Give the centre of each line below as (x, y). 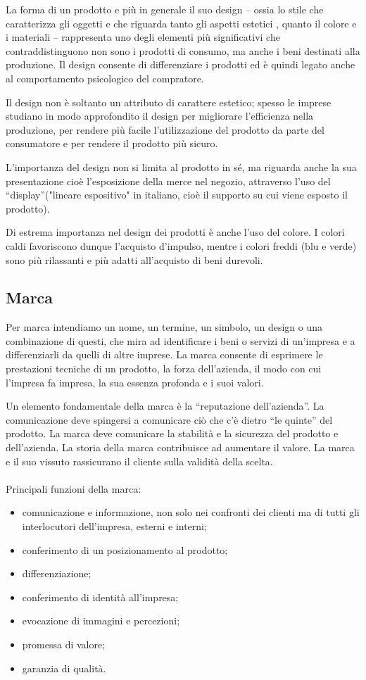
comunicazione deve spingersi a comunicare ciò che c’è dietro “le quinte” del (169, 419)
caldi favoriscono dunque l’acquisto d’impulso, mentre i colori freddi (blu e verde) (181, 245)
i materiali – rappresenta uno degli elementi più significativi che (143, 37)
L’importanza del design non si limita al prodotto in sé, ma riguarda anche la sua (181, 166)
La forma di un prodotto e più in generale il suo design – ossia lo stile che (165, 9)
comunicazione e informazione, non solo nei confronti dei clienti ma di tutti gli (191, 512)
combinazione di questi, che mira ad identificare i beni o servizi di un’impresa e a (181, 340)
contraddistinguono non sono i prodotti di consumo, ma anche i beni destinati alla (183, 50)
